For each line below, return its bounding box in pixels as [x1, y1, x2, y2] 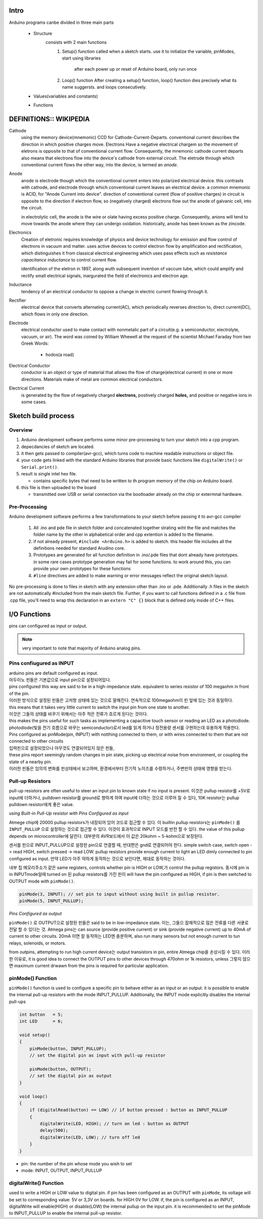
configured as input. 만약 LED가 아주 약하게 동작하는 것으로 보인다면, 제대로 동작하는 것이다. [9, 856, 186, 862]
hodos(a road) [45, 352, 75, 357]
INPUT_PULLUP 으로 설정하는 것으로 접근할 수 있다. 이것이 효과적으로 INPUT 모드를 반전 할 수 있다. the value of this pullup [9, 826, 245, 832]
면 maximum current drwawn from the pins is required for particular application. [9, 963, 169, 968]
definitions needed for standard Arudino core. [33, 545, 125, 551]
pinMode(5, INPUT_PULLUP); [19, 898, 84, 904]
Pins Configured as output [9, 911, 62, 917]
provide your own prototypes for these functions [33, 566, 131, 571]
